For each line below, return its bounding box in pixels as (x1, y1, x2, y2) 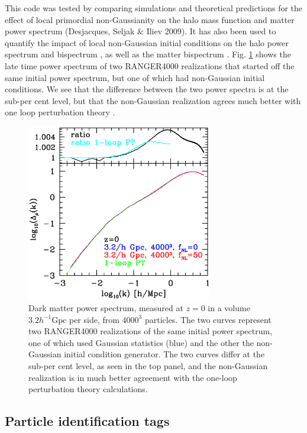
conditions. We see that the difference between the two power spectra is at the (5, 83, 289, 95)
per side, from (69, 313, 119, 325)
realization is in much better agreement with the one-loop (28, 371, 237, 383)
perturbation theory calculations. (28, 383, 148, 395)
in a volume (208, 302, 250, 314)
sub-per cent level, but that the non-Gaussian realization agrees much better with (5, 94, 301, 106)
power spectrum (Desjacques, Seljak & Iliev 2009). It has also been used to (5, 25, 276, 37)
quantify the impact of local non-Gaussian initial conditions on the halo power (5, 36, 289, 49)
